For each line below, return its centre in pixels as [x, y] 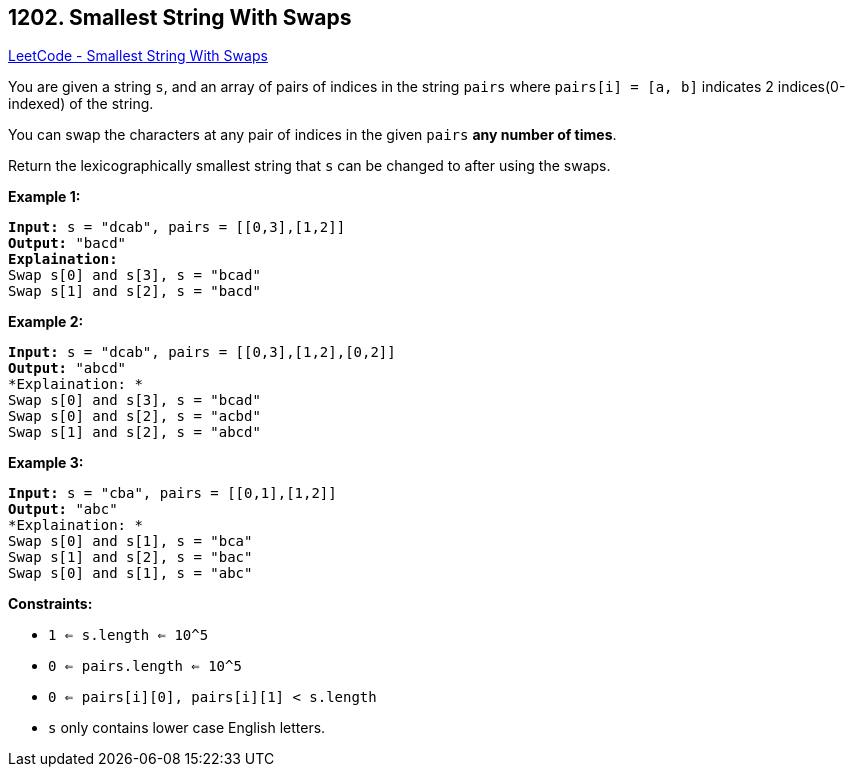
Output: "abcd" [67, 368]
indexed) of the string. [81, 104]
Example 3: [46, 463]
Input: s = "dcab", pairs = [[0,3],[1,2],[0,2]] [202, 352]
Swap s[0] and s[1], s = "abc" [130, 573]
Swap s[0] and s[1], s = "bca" [130, 541]
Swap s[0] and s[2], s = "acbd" [134, 416]
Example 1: [44, 197]
